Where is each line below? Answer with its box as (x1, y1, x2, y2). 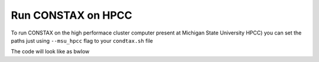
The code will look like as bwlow (11, 48, 90, 55)
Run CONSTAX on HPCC (11, 9, 132, 22)
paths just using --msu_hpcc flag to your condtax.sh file (11, 37, 153, 44)
